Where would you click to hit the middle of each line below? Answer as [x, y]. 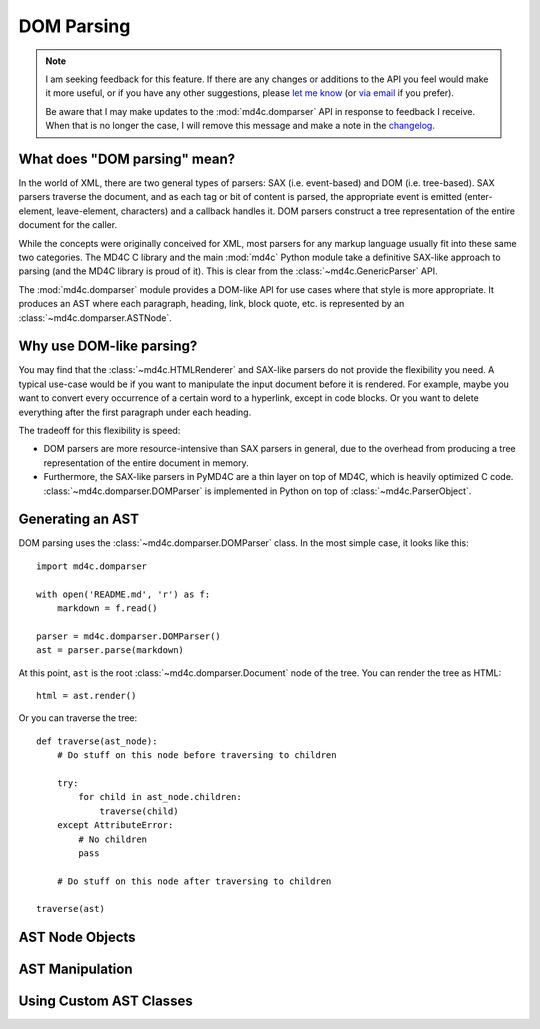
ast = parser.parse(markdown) [110, 650]
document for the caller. [68, 225]
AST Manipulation [75, 969]
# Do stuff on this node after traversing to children [194, 881]
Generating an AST [79, 519]
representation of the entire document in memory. [146, 462]
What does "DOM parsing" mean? [126, 158]
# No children [113, 839]
